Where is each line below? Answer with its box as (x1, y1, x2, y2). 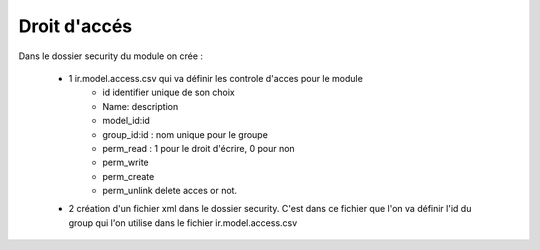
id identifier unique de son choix (102, 86, 235, 99)
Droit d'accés (18, 15, 133, 37)
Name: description (102, 100, 179, 112)
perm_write (102, 156, 149, 169)
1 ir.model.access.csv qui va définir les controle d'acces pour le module (68, 72, 364, 84)
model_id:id (102, 115, 150, 127)
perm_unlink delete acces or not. (102, 185, 238, 197)
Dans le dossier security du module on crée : (18, 50, 204, 62)
